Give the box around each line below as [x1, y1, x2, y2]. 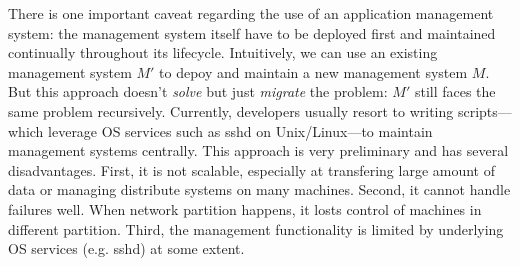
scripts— [457, 100, 512, 121]
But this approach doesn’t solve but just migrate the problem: [8, 81, 388, 102]
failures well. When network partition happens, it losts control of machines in [8, 198, 482, 219]
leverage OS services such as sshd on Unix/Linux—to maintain [48, 120, 433, 141]
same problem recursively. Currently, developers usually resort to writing [8, 100, 454, 121]
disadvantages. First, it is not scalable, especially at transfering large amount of [8, 159, 496, 180]
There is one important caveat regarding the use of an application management [8, 3, 494, 23]
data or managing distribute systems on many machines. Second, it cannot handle [8, 179, 511, 200]
